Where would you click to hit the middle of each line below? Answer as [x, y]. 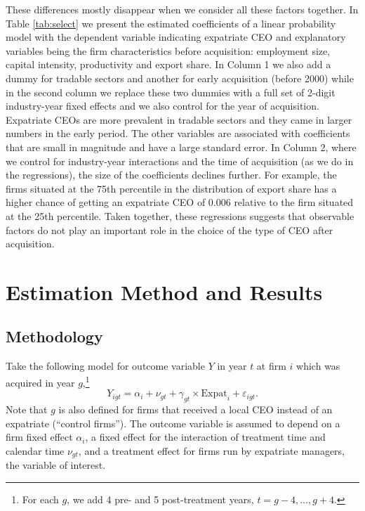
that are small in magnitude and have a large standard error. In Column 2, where [181, 147]
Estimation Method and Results [164, 291]
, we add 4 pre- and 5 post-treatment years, [160, 499]
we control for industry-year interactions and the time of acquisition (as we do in [180, 161]
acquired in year [40, 382]
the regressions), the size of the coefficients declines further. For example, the [171, 175]
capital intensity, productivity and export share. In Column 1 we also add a [168, 64]
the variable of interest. [56, 465]
